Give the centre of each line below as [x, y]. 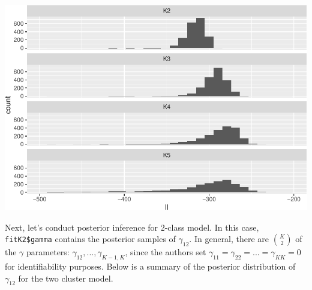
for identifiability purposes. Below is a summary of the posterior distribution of [150, 266]
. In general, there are [229, 239]
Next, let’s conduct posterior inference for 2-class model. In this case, [132, 227]
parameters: [48, 252]
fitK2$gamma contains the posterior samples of [90, 239]
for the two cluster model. [66, 278]
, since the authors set [166, 252]
